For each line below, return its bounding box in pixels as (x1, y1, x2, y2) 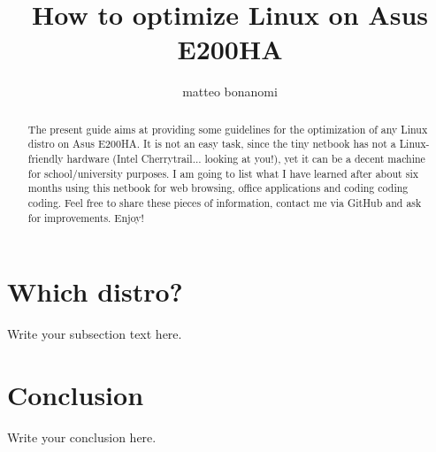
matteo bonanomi (182, 82, 278, 101)
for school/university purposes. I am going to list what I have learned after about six (27, 165, 418, 180)
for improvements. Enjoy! (27, 210, 144, 225)
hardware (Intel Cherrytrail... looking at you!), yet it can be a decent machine (66, 151, 425, 166)
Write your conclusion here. (7, 427, 157, 446)
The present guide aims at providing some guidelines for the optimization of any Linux (27, 121, 428, 136)
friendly (27, 151, 64, 166)
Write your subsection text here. (7, 325, 182, 343)
